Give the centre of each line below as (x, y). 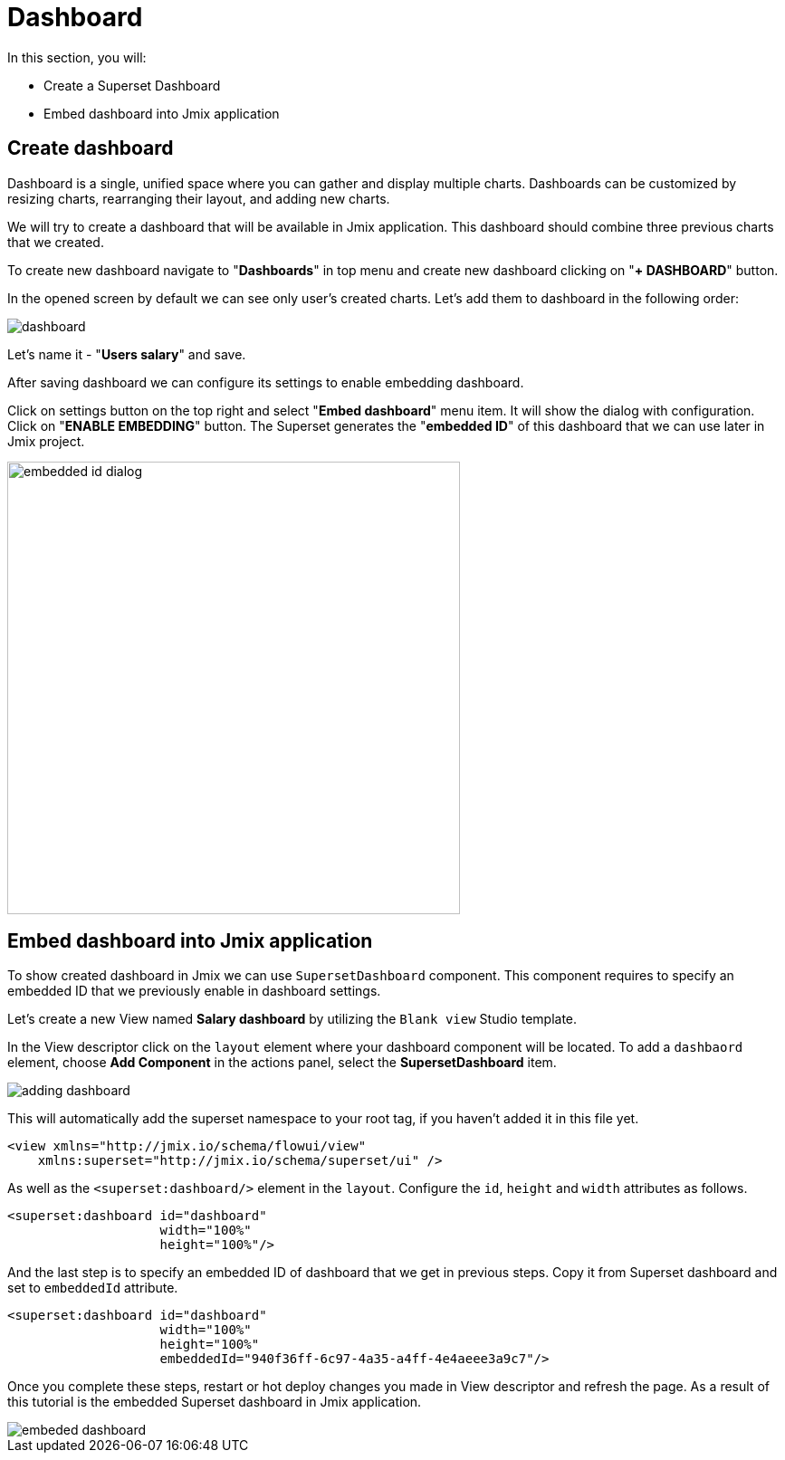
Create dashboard (91, 148)
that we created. (56, 242)
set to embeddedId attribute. (93, 1288)
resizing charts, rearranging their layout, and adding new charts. (199, 198)
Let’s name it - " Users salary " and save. (127, 354)
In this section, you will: (77, 57)
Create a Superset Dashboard (132, 85)
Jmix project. (46, 441)
